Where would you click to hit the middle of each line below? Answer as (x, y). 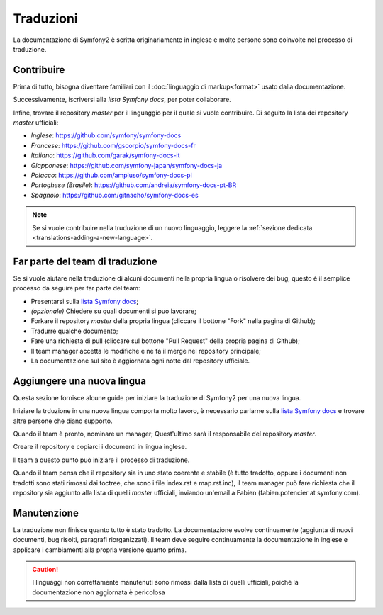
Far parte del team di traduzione (85, 261)
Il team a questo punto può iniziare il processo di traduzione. (101, 460)
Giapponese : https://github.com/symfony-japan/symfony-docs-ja (127, 165)
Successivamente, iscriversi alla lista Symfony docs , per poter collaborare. (122, 100)
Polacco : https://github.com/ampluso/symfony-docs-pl (112, 175)
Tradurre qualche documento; (74, 331)
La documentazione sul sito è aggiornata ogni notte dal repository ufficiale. (140, 361)
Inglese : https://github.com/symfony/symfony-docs (106, 135)
